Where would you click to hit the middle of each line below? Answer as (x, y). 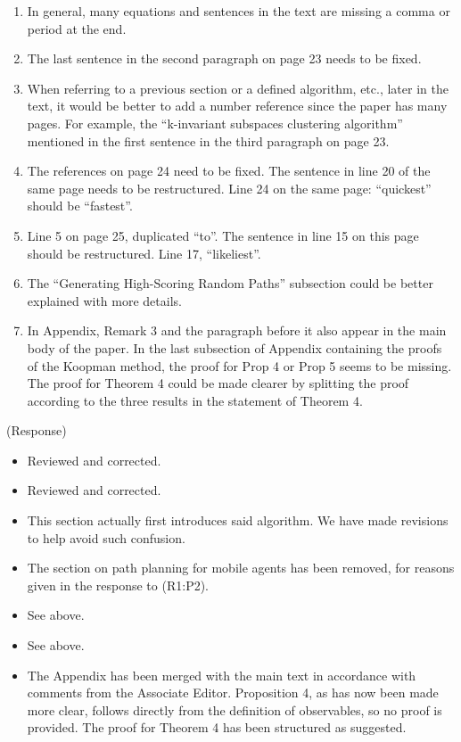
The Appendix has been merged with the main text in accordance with (222, 675)
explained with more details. (104, 300)
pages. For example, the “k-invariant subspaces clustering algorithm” (215, 123)
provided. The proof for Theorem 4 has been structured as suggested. (217, 727)
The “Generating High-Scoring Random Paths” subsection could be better (230, 283)
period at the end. (77, 28)
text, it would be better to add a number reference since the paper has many (237, 106)
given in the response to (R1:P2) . (118, 585)
